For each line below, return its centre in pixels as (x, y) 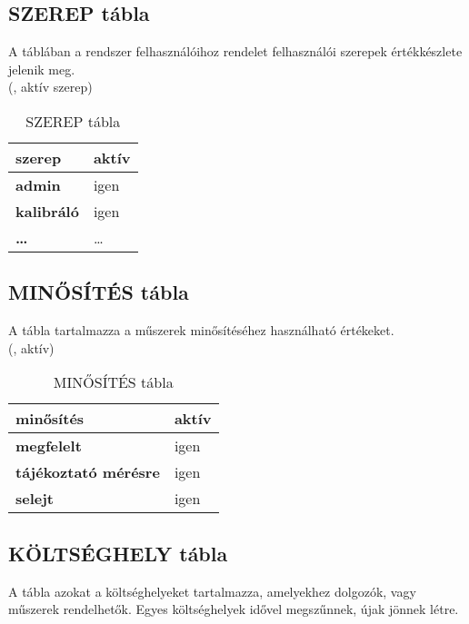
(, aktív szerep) (50, 87)
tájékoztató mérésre (88, 472)
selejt (35, 499)
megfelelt (49, 446)
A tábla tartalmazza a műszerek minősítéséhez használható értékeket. (201, 330)
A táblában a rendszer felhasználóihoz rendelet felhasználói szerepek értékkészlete (235, 51)
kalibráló (47, 211)
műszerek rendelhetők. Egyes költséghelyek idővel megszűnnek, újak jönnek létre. (234, 609)
